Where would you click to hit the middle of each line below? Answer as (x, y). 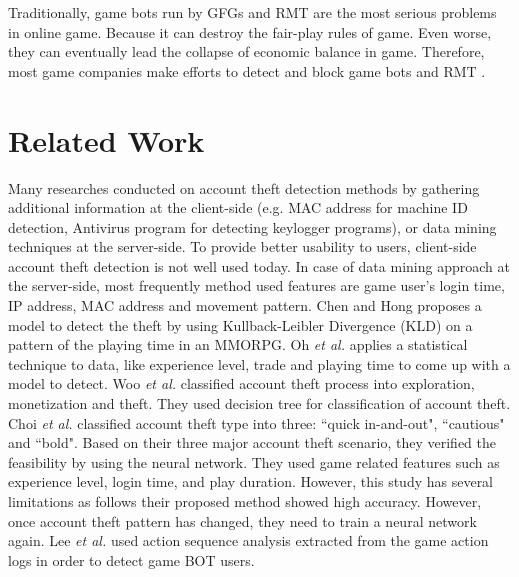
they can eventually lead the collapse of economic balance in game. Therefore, (246, 51)
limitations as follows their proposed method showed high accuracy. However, (245, 501)
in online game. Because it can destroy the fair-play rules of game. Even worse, (250, 31)
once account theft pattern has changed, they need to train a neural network (242, 520)
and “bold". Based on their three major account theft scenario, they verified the (252, 442)
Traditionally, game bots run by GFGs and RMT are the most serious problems (252, 12)
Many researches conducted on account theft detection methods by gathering (244, 187)
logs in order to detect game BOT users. (131, 559)
